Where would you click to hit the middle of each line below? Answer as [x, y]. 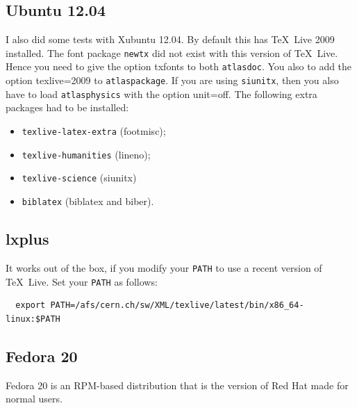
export [31, 305]
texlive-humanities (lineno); [86, 154]
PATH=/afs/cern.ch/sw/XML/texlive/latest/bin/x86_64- [177, 305]
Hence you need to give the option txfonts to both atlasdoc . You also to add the [179, 66]
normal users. [34, 399]
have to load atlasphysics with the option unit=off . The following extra [161, 93]
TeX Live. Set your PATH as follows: [82, 281]
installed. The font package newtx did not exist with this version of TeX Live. [172, 52]
